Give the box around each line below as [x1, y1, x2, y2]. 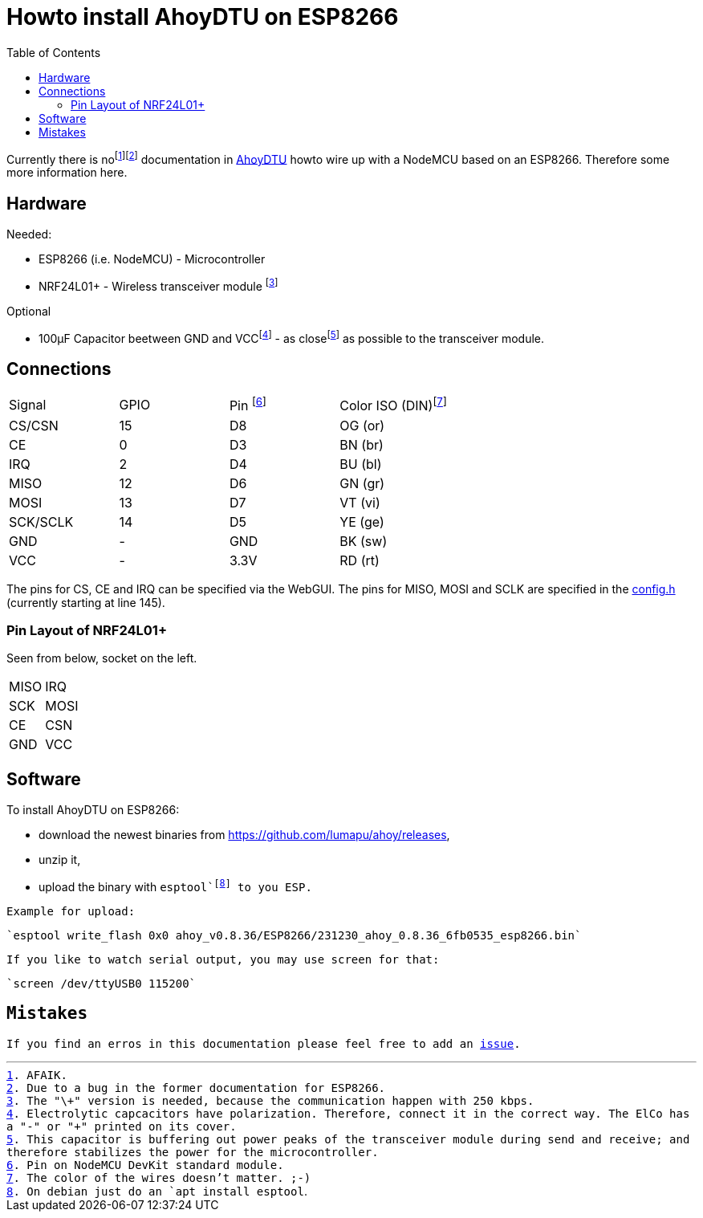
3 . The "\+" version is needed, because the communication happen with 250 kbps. [6, 1094, 534, 1107]
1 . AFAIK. [6, 1068, 67, 1082]
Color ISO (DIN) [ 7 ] [339, 395, 447, 414]
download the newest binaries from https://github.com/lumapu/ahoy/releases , [39, 828, 450, 842]
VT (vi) [339, 494, 380, 511]
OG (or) [339, 417, 385, 434]
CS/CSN [9, 417, 59, 434]
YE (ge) [339, 513, 384, 530]
